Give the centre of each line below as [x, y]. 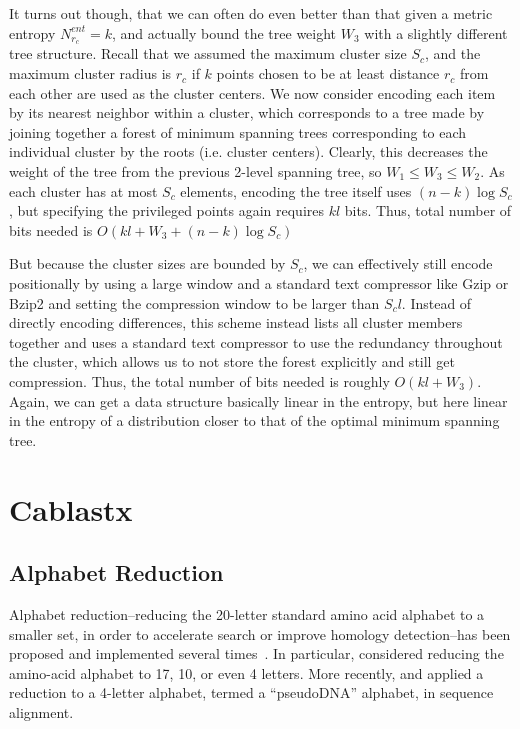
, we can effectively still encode [398, 263]
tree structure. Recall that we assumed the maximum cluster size [208, 53]
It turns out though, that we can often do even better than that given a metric [251, 13]
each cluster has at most [83, 190]
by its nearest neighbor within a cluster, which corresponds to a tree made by [247, 112]
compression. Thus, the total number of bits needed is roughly [199, 380]
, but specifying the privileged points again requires [166, 210]
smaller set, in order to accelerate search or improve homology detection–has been [260, 633]
